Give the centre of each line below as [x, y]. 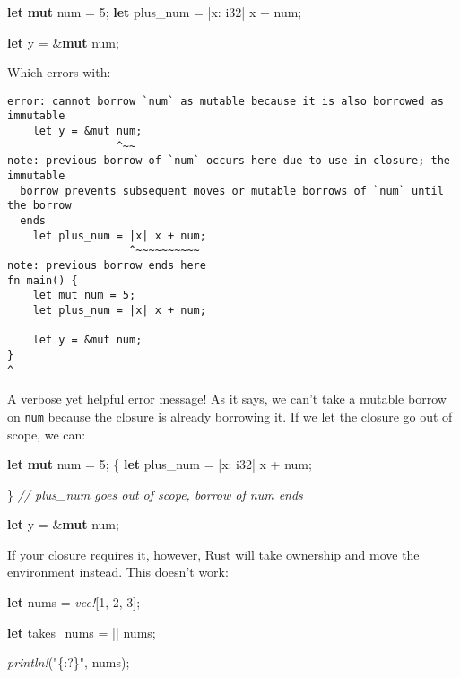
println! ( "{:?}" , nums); [69, 662]
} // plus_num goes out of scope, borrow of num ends [155, 494]
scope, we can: [47, 434]
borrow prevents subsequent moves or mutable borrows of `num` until [232, 191]
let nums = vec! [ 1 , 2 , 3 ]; [74, 602]
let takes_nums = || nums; [82, 632]
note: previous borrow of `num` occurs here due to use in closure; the [229, 161]
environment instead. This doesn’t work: [118, 572]
